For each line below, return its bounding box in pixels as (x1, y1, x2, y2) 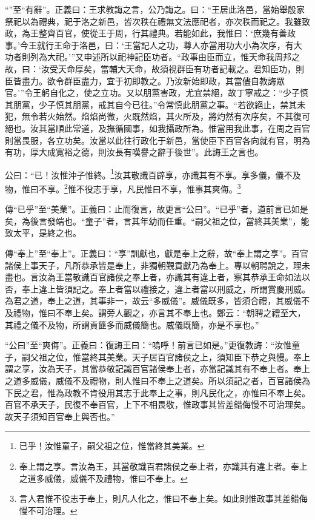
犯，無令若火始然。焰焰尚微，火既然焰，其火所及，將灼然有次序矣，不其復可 (5, 110, 310, 123)
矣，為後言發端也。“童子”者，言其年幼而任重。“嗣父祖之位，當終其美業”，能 (5, 214, 310, 227)
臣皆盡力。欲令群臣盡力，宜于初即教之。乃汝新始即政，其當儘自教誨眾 (5, 74, 285, 87)
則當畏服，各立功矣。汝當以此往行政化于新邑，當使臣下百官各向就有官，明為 (5, 133, 310, 146)
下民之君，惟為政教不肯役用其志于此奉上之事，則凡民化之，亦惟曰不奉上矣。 (5, 386, 310, 399)
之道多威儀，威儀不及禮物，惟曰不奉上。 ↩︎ (19, 471, 188, 484)
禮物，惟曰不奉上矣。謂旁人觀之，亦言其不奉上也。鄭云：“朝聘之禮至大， (13, 306, 306, 319)
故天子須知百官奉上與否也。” (5, 410, 115, 422)
